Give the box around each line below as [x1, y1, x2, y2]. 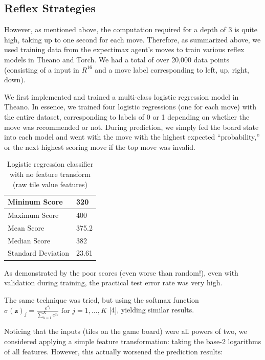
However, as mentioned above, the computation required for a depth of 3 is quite [4, 24, 257, 35]
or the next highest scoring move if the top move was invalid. [4, 141, 195, 152]
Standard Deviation [8, 247, 70, 258]
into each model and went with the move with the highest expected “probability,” [4, 131, 260, 142]
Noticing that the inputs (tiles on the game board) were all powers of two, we [4, 326, 247, 336]
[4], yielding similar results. [109, 304, 194, 315]
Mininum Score [8, 196, 63, 207]
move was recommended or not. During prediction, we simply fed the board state [4, 121, 259, 132]
